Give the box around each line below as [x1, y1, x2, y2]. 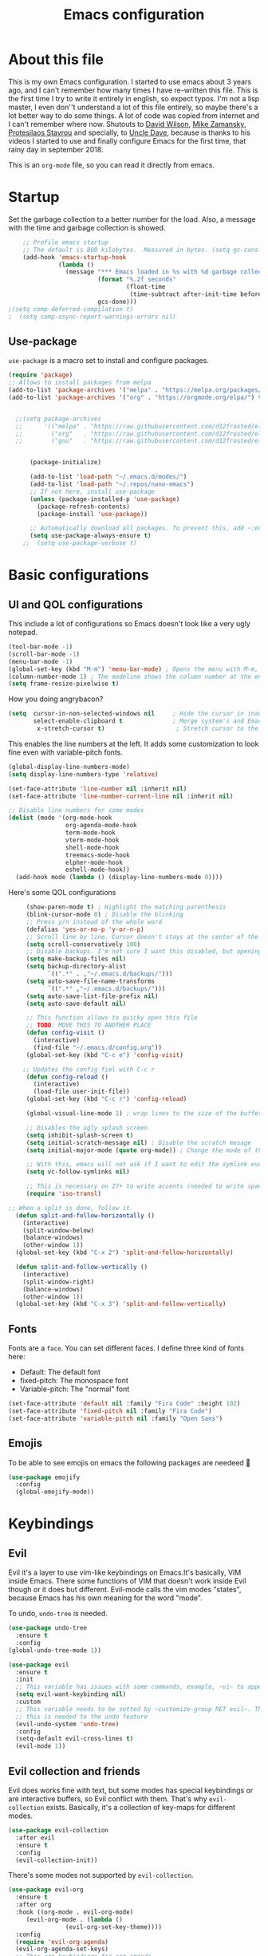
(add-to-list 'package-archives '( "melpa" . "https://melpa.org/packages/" [8, 386, 266, 394]
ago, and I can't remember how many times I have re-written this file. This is [8, 85, 258, 95]
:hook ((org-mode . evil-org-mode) [15, 1908, 134, 1916]
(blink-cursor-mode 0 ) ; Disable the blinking [26, 911, 183, 919]
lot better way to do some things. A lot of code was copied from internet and [8, 110, 260, 120]
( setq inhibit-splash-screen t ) [26, 1131, 134, 1139]
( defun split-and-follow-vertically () [15, 1263, 148, 1272]
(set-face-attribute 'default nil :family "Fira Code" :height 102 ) [8, 1400, 241, 1408]
